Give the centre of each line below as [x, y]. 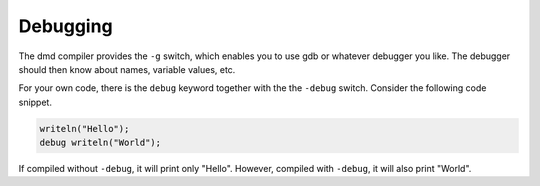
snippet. [35, 102]
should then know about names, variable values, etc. [127, 69]
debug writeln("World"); [100, 143]
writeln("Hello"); [84, 128]
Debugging [66, 26]
